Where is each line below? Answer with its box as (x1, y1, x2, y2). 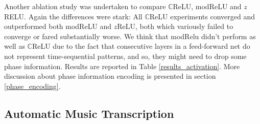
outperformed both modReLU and (4, 21, 112, 32)
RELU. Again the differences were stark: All (4, 11, 143, 21)
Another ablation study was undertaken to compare (4, 1, 166, 11)
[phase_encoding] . (4, 80, 61, 91)
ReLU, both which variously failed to (117, 21, 233, 32)
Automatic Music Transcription (4, 105, 174, 121)
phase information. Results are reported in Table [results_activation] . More (4, 60, 240, 71)
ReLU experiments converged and (149, 11, 255, 21)
